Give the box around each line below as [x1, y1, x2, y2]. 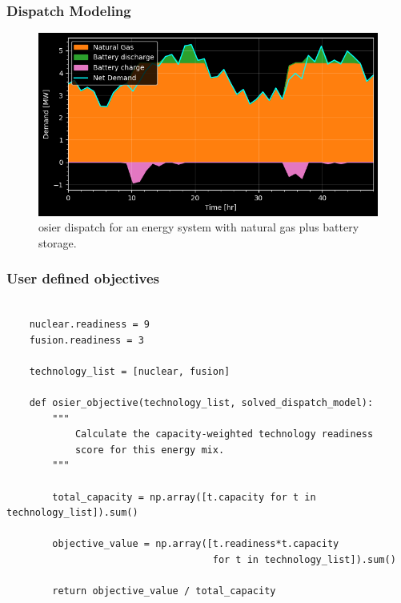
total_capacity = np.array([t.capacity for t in [52, 491, 316, 503]
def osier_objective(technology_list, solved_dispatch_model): [29, 397, 374, 409]
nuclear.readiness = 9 [29, 319, 150, 331]
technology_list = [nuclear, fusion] [29, 365, 231, 377]
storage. [38, 234, 77, 251]
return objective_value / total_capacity [52, 585, 276, 597]
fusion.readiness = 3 [29, 334, 144, 346]
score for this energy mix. [74, 444, 225, 456]
